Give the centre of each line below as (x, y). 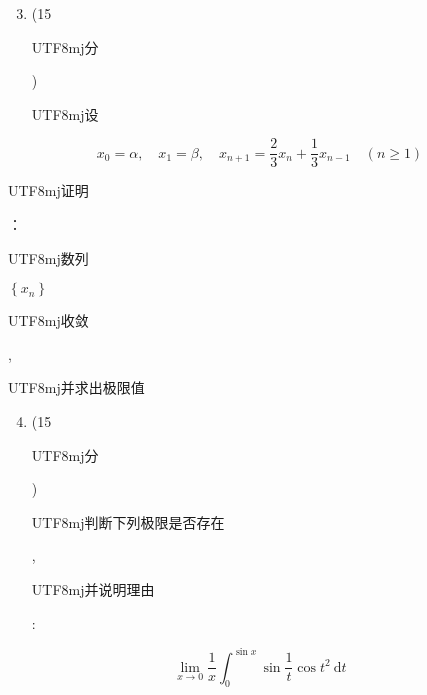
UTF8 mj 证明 (48, 190)
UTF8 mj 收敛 (48, 320)
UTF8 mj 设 (65, 113)
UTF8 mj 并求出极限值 (76, 387)
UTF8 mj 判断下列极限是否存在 (128, 521)
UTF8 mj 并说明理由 (93, 588)
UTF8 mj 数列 (48, 257)
